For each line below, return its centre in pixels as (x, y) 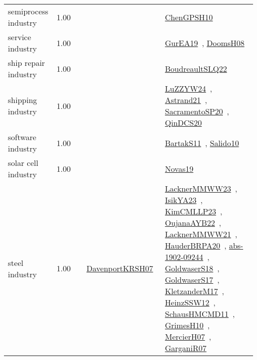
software (22, 137)
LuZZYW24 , (189, 88)
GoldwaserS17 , (192, 280)
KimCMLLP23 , (193, 211)
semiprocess (28, 11)
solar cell (23, 163)
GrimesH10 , (187, 325)
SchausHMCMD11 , (200, 314)
